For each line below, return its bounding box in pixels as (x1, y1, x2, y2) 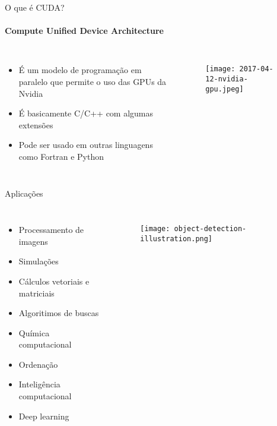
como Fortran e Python (18, 150, 104, 162)
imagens (18, 235, 48, 247)
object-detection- (174, 225, 247, 233)
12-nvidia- (205, 75, 248, 84)
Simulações (18, 255, 59, 267)
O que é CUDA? (5, 1, 65, 13)
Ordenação (18, 358, 58, 370)
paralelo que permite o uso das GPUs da (18, 75, 167, 87)
